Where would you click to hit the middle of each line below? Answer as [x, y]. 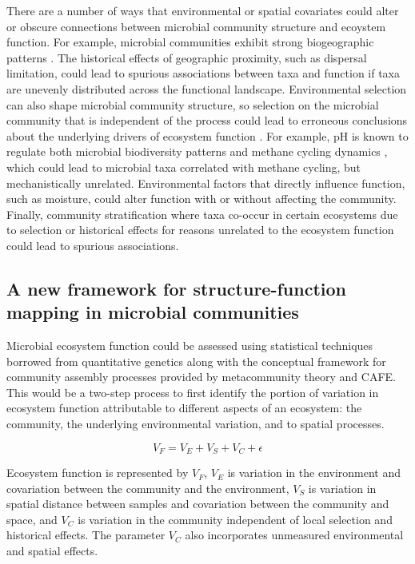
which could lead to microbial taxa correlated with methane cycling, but [184, 167]
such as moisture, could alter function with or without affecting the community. [202, 199]
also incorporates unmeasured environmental [294, 535]
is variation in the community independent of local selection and [235, 519]
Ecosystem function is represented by [98, 473]
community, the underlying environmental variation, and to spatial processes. [196, 424]
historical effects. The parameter [86, 535]
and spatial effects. [52, 551]
